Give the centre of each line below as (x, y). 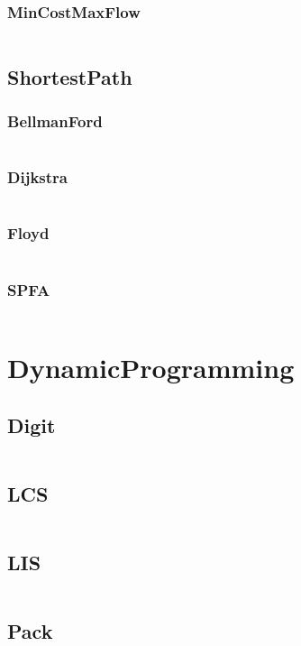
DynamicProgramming (151, 368)
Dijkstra (37, 177)
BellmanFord (55, 120)
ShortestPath (70, 76)
